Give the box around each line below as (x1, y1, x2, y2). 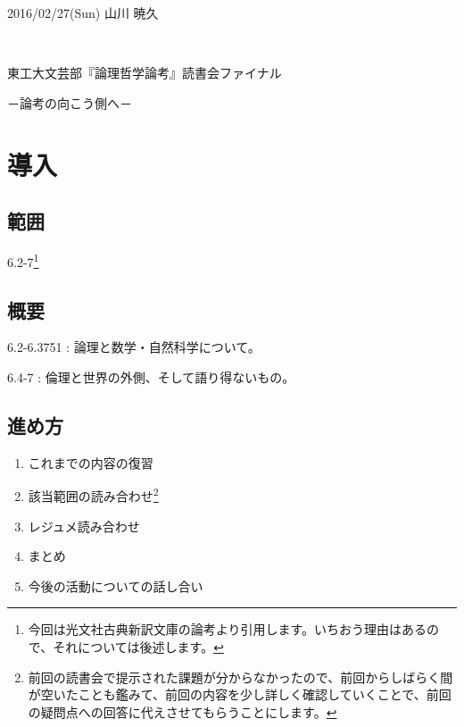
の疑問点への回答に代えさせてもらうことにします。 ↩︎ (28, 702, 337, 721)
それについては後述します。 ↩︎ (53, 638, 224, 656)
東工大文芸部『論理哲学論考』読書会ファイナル (7, 63, 282, 82)
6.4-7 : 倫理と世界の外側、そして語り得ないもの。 (7, 368, 295, 386)
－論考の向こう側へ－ (7, 93, 132, 112)
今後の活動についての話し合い (28, 576, 203, 595)
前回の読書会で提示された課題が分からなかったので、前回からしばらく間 (28, 667, 453, 686)
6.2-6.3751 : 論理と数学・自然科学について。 (7, 338, 261, 356)
